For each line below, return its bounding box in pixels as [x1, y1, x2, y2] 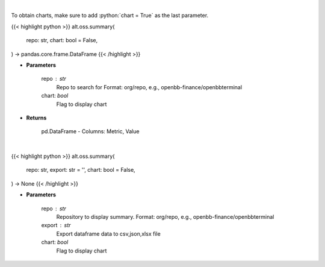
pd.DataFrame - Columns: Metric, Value [41, 128, 140, 135]
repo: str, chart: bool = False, [26, 37, 98, 44]
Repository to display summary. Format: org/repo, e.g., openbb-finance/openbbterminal [56, 213, 274, 221]
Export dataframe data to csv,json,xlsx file [56, 230, 161, 237]
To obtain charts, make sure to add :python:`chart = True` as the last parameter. [11, 12, 209, 19]
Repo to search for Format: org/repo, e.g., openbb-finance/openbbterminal [56, 83, 243, 90]
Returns [26, 114, 47, 121]
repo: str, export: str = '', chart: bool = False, [26, 166, 135, 174]
